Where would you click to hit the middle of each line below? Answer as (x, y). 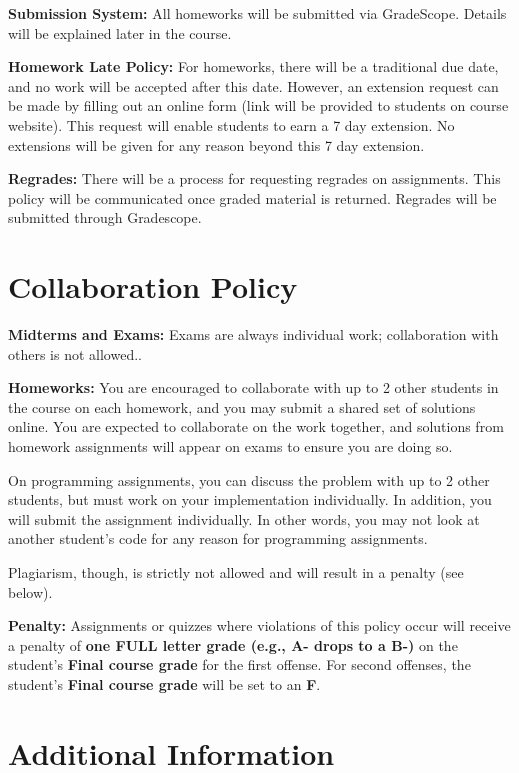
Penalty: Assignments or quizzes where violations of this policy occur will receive (259, 625)
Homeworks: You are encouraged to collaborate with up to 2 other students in (253, 387)
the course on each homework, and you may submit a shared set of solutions (242, 406)
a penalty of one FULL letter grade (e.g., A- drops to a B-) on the (233, 644)
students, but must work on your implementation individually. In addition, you (250, 499)
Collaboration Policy (153, 286)
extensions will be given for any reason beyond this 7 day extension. (216, 144)
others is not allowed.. (75, 353)
